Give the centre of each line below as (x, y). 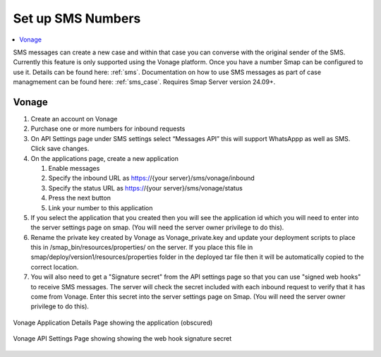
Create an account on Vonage (74, 119)
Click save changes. (60, 149)
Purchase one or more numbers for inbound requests (108, 129)
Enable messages (74, 168)
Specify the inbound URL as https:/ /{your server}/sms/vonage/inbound (152, 178)
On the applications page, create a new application (105, 158)
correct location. (55, 267)
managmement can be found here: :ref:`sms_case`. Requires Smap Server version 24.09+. (144, 82)
